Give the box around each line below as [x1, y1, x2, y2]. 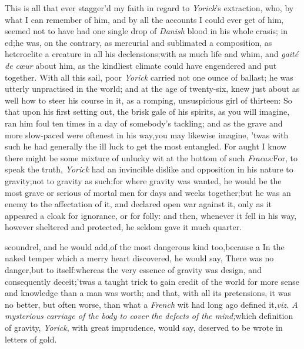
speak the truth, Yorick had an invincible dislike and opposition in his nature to [5, 163, 293, 175]
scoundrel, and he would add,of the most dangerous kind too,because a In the [5, 240, 285, 252]
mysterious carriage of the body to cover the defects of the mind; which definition [5, 310, 293, 322]
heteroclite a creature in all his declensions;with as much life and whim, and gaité [5, 48, 299, 60]
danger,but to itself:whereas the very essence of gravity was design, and [5, 264, 262, 276]
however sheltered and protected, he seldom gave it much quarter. [5, 221, 242, 233]
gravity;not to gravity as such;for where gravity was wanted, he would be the [5, 174, 282, 187]
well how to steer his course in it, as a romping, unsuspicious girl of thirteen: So [5, 94, 292, 106]
